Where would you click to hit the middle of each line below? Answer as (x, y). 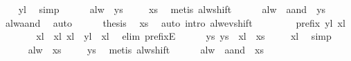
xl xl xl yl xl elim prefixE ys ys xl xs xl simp (184, 36)
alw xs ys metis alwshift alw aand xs (146, 49)
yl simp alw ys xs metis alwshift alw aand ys (172, 9)
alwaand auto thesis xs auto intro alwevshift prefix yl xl (175, 22)
